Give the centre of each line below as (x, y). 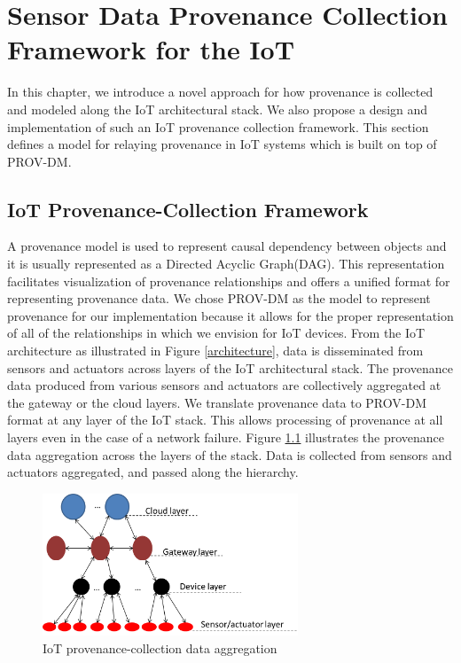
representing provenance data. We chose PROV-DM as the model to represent (219, 298)
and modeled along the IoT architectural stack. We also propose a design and (218, 109)
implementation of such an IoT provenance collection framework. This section (218, 126)
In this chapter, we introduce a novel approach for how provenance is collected (220, 92)
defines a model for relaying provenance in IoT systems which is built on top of (222, 144)
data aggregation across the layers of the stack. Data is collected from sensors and (230, 454)
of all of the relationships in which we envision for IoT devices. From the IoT (216, 333)
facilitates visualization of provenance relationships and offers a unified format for (229, 281)
